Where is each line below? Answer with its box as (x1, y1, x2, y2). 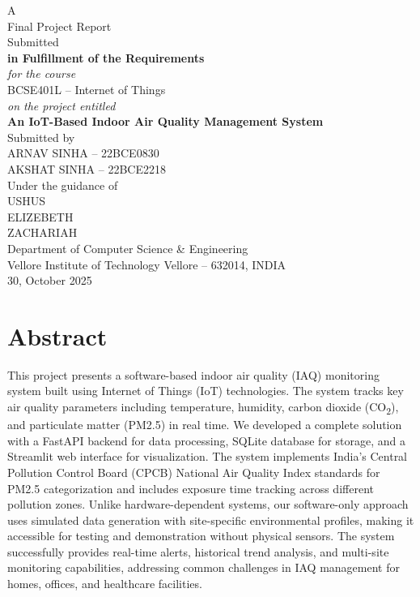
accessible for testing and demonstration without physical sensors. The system (7, 527, 395, 544)
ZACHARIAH (7, 224, 78, 241)
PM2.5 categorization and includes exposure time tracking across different (7, 479, 374, 496)
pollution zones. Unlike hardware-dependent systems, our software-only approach (7, 496, 409, 513)
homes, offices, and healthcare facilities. (7, 575, 202, 592)
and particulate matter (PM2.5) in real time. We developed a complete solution (7, 416, 402, 433)
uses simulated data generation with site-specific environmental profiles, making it (7, 511, 414, 528)
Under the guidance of (7, 176, 118, 193)
